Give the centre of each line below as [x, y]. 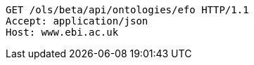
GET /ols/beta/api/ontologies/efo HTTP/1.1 [127, 10]
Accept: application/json [77, 21]
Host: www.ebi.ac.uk [62, 32]
